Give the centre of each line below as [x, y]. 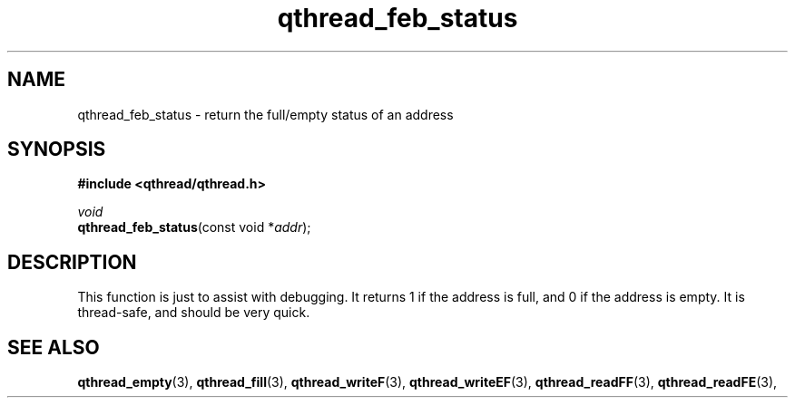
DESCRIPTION [72, 262]
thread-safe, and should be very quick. [194, 313]
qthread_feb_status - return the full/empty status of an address [265, 114]
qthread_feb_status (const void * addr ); [194, 227]
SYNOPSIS [57, 149]
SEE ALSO [54, 347]
